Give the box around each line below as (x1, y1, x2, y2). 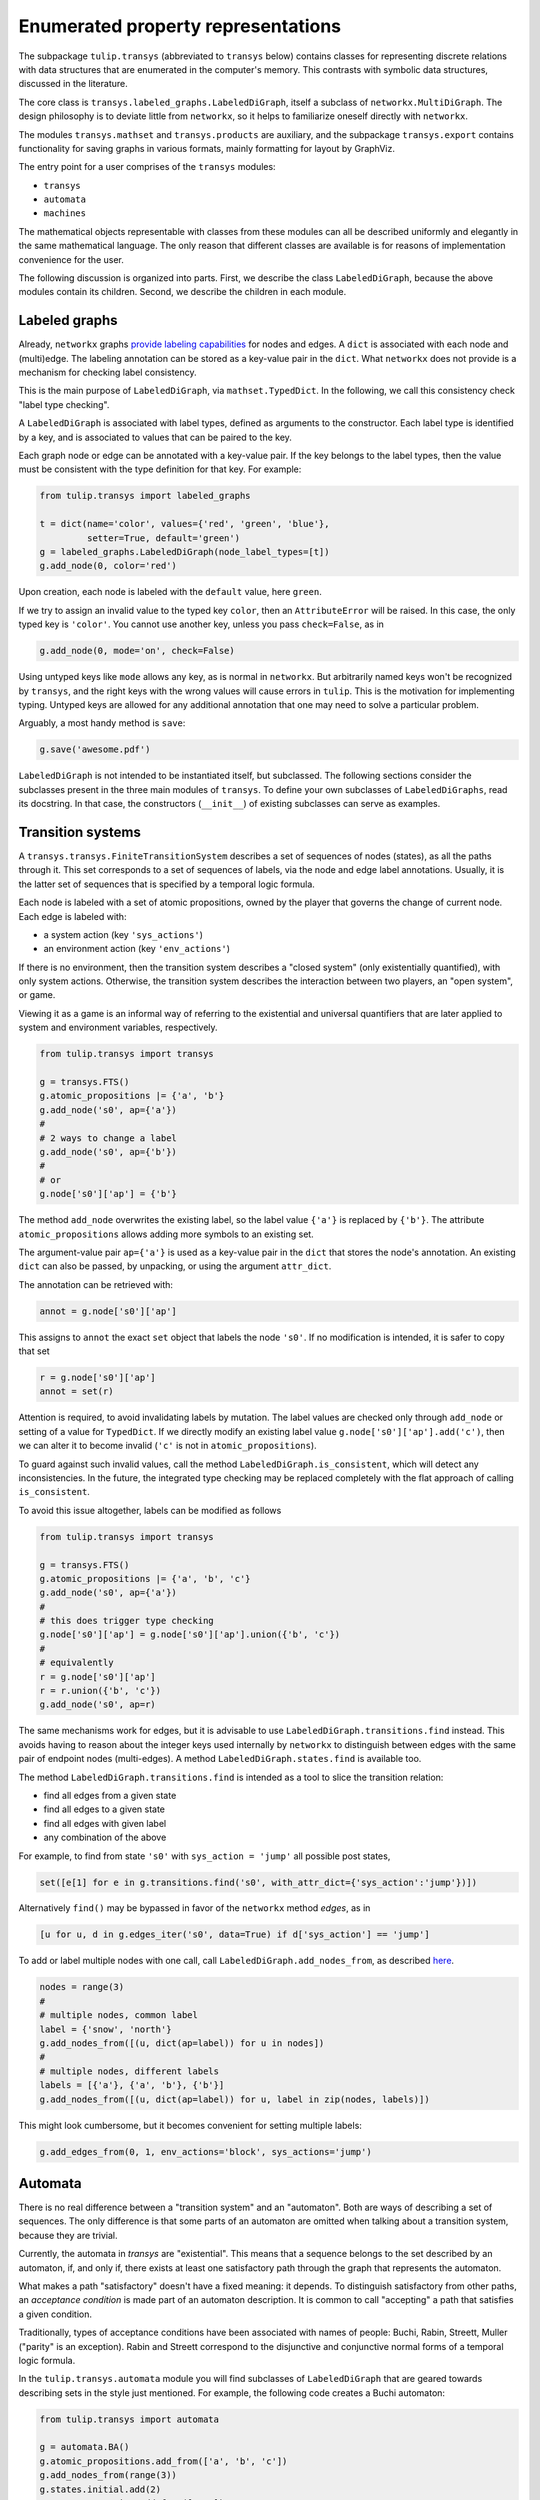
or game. (18, 989, 56, 1001)
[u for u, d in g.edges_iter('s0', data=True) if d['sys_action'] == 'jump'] (39, 1929, 430, 1940)
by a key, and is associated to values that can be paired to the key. (18, 431, 292, 443)
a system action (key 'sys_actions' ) (43, 928, 204, 940)
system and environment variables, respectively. (18, 1021, 219, 1034)
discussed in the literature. (18, 78, 129, 90)
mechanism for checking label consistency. (18, 366, 197, 379)
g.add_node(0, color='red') (39, 560, 177, 572)
